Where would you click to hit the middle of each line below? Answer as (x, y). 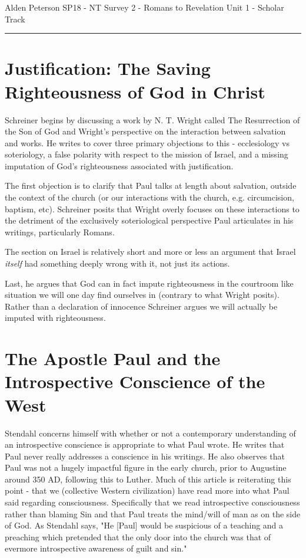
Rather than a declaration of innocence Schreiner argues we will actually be (141, 306)
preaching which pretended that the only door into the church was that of (138, 536)
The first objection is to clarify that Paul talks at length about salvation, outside (151, 186)
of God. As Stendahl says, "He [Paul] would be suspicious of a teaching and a (144, 525)
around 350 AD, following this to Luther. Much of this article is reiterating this (148, 479)
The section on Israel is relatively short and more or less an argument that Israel (150, 252)
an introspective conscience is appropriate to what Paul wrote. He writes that (145, 444)
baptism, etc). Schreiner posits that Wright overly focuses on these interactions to (152, 209)
